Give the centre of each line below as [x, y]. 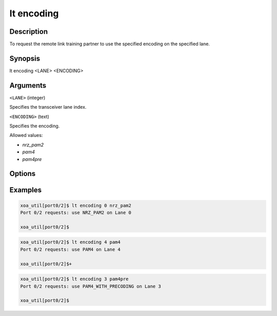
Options [23, 174]
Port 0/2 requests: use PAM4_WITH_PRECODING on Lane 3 [91, 286]
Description [29, 32]
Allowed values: [26, 135]
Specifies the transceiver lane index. [48, 107]
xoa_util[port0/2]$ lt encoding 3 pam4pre [74, 279]
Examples [26, 190]
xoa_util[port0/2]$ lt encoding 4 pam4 [70, 242]
